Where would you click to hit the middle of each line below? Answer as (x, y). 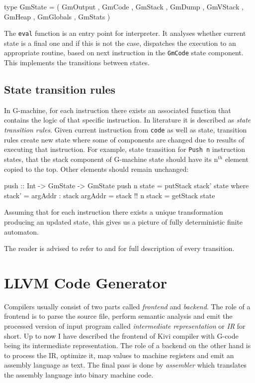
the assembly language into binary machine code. (79, 375)
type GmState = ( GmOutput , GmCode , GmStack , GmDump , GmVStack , (124, 6)
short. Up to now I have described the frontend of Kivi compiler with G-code (121, 335)
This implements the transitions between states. (77, 63)
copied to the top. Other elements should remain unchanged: (96, 169)
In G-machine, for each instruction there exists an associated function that (118, 110)
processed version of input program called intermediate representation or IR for (125, 326)
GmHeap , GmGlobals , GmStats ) (57, 16)
